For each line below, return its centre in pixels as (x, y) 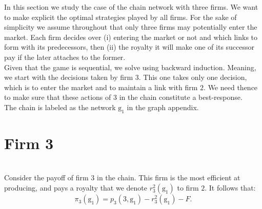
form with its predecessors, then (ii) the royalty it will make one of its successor (129, 47)
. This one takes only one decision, (193, 77)
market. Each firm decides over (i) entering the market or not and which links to (131, 37)
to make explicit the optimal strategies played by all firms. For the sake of (120, 17)
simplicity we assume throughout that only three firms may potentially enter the (131, 27)
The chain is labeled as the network (60, 107)
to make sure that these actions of (58, 97)
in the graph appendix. (163, 107)
